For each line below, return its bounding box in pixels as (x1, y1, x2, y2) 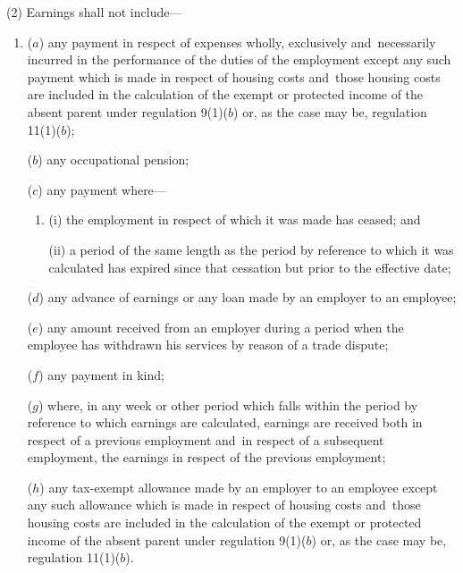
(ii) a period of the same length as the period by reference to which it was (48, 240, 454, 258)
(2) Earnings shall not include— (6, 3, 182, 21)
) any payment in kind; (38, 365, 164, 383)
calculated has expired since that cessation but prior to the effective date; (48, 257, 451, 276)
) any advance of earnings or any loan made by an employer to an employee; (38, 288, 457, 307)
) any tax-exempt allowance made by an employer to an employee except (39, 477, 438, 496)
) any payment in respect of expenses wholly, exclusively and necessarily (38, 32, 436, 51)
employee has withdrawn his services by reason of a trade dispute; (27, 335, 389, 354)
